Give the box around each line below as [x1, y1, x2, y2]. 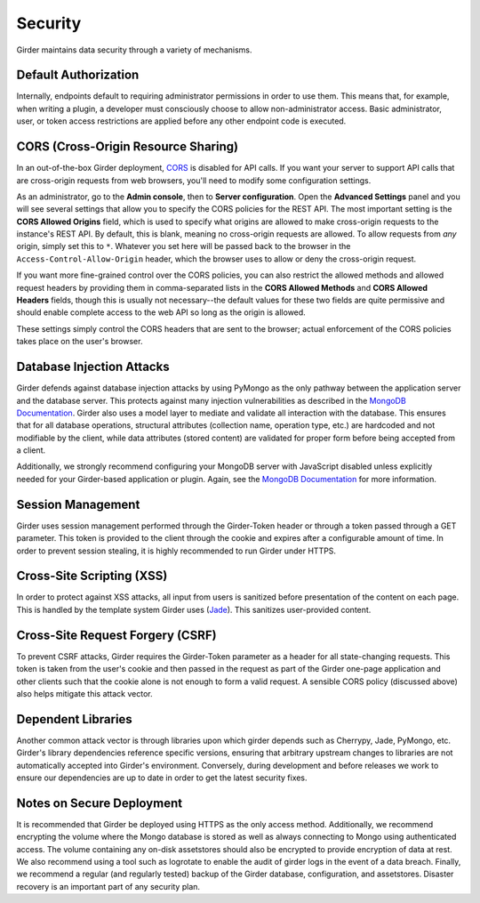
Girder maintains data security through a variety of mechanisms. [16, 44, 252, 55]
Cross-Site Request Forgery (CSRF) [16, 627, 217, 642]
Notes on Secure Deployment [16, 795, 182, 810]
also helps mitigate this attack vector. [16, 688, 153, 698]
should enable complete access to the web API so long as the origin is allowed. [16, 307, 306, 318]
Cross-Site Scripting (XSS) [16, 568, 168, 584]
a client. [16, 445, 46, 456]
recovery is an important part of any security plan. [16, 881, 200, 891]
